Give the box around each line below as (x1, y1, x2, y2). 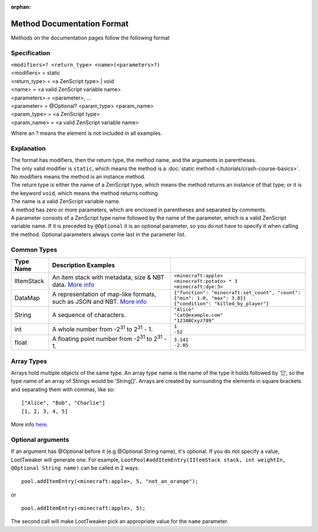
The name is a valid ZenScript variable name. (11, 198, 121, 205)
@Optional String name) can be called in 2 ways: (11, 464, 140, 471)
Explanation (11, 144, 46, 153)
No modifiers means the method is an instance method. (11, 173, 146, 180)
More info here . (11, 421, 48, 428)
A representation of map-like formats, (52, 290, 157, 299)
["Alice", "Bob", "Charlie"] (21, 399, 105, 407)
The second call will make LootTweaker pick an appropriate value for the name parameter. (11, 518, 229, 525)
